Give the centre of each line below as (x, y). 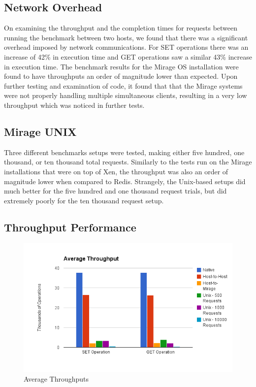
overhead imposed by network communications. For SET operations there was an (126, 47)
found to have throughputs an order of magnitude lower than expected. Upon (121, 76)
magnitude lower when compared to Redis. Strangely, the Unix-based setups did (125, 181)
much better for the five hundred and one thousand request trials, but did (115, 191)
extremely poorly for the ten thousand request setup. (84, 200)
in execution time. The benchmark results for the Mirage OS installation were (121, 66)
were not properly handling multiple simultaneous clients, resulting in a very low (126, 95)
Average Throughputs (56, 379)
